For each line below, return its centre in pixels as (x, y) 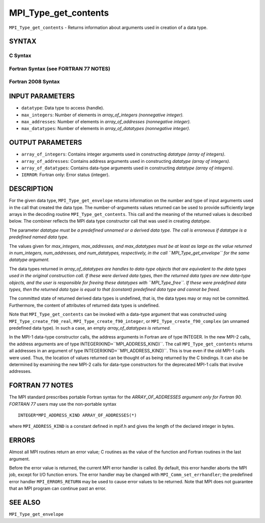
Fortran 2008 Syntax (34, 82)
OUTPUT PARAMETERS (46, 143)
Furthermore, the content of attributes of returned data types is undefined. (84, 305)
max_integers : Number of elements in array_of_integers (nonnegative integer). (103, 115)
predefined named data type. (39, 237)
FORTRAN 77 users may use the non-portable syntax (63, 404)
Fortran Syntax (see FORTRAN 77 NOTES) (60, 69)
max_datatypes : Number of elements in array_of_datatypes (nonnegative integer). (106, 129)
